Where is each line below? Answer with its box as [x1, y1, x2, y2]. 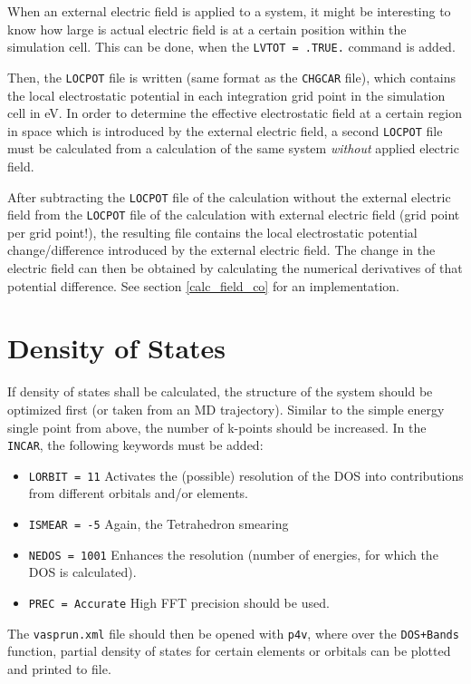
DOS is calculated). [28, 562, 137, 581]
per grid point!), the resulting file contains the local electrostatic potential [7, 222, 418, 241]
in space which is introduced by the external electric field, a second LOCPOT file [7, 121, 443, 140]
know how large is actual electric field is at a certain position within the [7, 19, 407, 38]
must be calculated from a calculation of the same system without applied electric [7, 139, 459, 158]
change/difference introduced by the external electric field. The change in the [7, 240, 436, 259]
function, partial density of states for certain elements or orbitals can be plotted [7, 641, 451, 660]
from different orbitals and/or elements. [28, 484, 248, 503]
